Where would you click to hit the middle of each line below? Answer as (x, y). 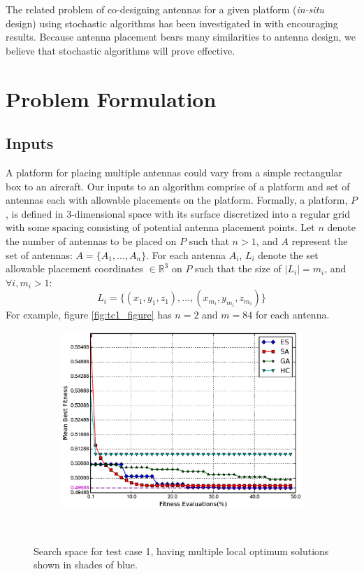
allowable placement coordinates (74, 268)
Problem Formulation (111, 98)
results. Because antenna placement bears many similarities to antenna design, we (181, 37)
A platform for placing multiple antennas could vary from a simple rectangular (174, 172)
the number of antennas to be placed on (91, 240)
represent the (320, 240)
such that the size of (238, 268)
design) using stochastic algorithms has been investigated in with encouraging (172, 23)
